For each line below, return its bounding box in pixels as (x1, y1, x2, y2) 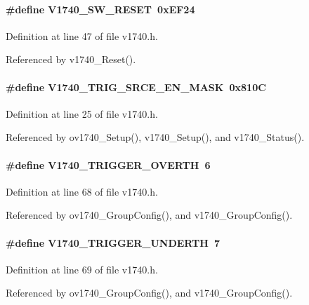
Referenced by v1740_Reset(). (6, 52, 136, 67)
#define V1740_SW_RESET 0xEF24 (6, 1, 195, 16)
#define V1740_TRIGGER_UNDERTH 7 (6, 235, 220, 250)
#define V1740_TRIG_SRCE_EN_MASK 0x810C (6, 79, 266, 94)
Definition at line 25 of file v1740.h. (6, 106, 158, 121)
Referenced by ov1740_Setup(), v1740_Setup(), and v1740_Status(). (6, 130, 305, 144)
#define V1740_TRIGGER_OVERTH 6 (6, 157, 211, 172)
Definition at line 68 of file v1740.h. (6, 184, 158, 198)
